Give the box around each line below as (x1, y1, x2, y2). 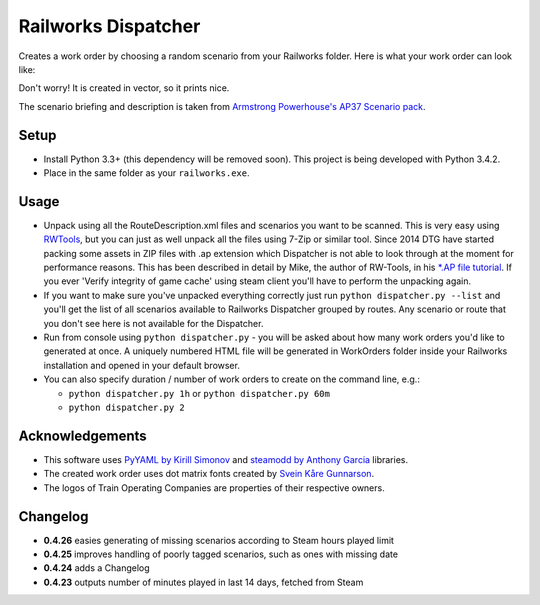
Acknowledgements (18, 427, 147, 444)
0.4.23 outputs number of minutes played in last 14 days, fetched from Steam (43, 576, 364, 588)
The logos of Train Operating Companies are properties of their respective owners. (43, 481, 385, 494)
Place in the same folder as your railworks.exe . (43, 167, 250, 179)
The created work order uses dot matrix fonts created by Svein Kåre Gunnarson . (43, 468, 375, 480)
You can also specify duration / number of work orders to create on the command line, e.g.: (43, 373, 420, 385)
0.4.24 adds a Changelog (43, 562, 150, 574)
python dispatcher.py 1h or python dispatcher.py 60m (68, 387, 330, 399)
